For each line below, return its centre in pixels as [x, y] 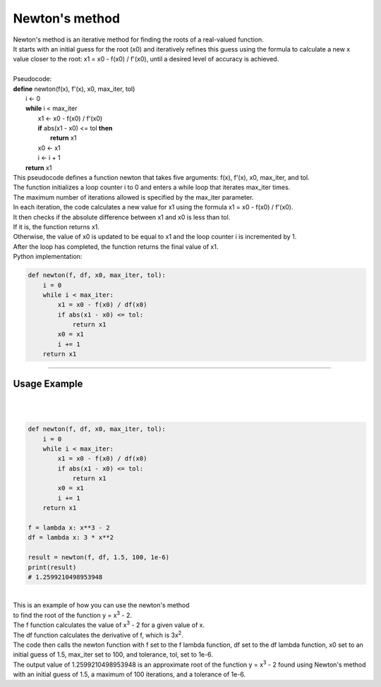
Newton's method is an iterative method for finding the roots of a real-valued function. [138, 39]
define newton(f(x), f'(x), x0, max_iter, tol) [74, 89]
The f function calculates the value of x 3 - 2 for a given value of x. [109, 624]
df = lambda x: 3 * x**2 [71, 537]
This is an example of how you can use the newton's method [101, 605]
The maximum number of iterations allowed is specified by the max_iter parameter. [133, 197]
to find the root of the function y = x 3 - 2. [72, 615]
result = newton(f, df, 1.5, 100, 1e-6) [98, 558]
